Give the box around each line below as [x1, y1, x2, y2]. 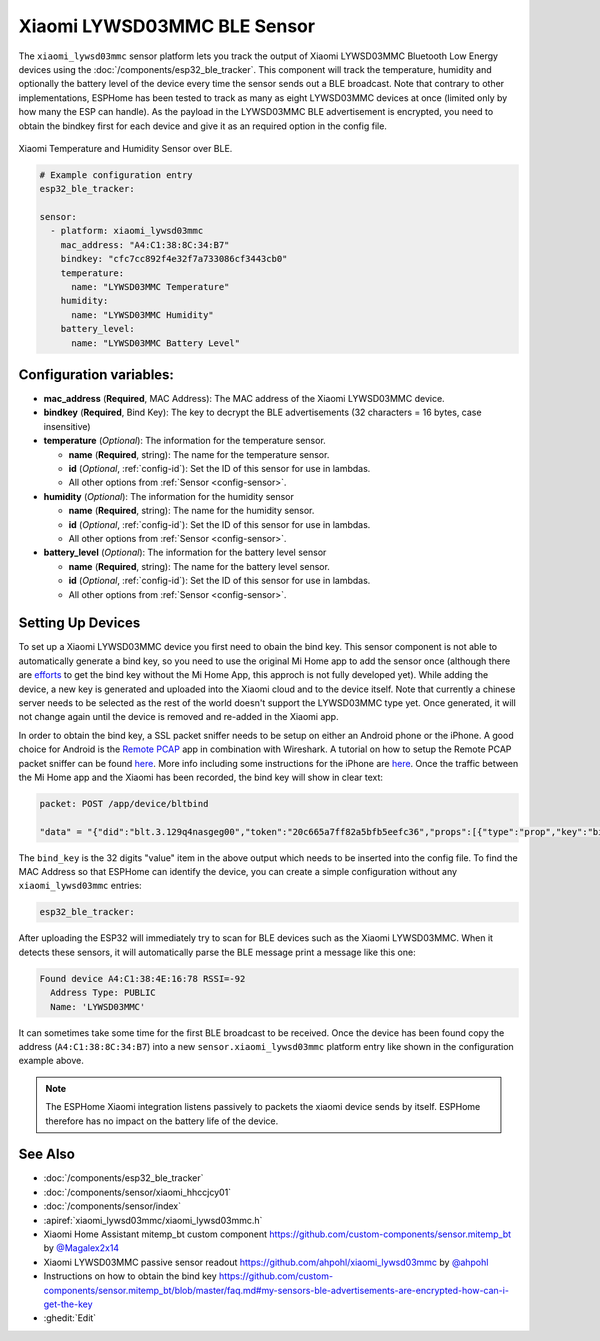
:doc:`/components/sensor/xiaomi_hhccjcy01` [43, 1186, 232, 1198]
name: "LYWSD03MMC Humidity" [71, 309, 214, 320]
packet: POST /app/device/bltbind [39, 798, 209, 809]
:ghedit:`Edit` [43, 1312, 97, 1324]
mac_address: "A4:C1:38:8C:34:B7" [60, 239, 230, 250]
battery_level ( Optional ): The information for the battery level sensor [43, 546, 327, 559]
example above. [18, 1055, 85, 1067]
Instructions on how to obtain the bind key [43, 1270, 217, 1282]
